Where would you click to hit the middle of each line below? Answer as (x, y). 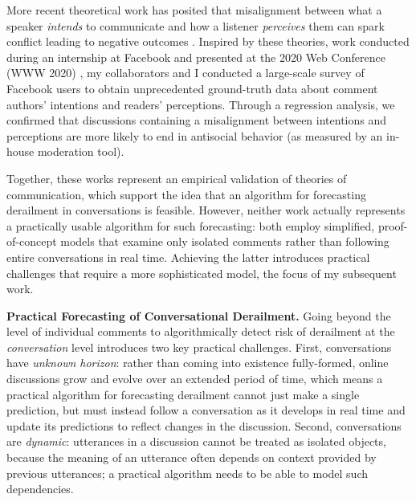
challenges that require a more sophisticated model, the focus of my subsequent (202, 273)
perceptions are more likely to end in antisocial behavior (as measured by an (195, 135)
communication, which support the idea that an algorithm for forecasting (186, 194)
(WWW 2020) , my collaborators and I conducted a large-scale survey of (186, 73)
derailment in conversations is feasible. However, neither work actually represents (206, 210)
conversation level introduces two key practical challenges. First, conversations (199, 347)
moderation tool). (81, 151)
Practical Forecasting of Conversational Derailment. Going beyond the (199, 315)
